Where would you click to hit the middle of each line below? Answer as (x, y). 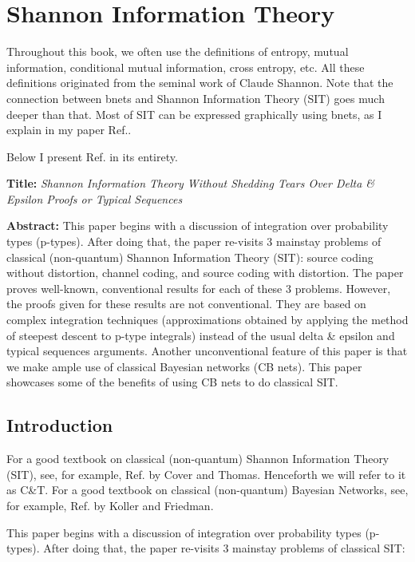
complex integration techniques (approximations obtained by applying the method (207, 320)
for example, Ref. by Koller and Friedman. (110, 505)
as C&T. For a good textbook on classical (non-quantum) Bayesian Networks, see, (207, 490)
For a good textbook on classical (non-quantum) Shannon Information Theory (198, 459)
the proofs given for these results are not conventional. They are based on (186, 304)
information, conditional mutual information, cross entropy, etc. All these (186, 67)
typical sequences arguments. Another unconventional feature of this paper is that (207, 351)
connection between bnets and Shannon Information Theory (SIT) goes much (196, 98)
